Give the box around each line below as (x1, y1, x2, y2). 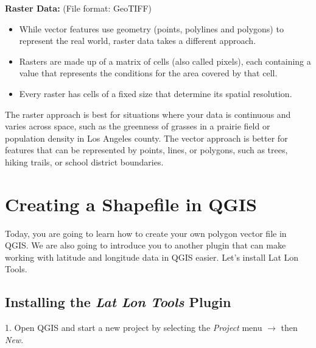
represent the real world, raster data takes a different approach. (19, 34, 256, 47)
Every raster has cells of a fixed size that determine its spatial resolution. (19, 87, 292, 100)
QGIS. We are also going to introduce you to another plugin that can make (5, 239, 286, 252)
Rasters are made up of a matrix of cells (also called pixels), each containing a (19, 54, 311, 67)
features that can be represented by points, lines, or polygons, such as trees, (5, 143, 288, 156)
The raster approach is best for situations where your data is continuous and (5, 107, 291, 120)
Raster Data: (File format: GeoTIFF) (5, 2, 152, 14)
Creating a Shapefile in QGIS (5, 191, 257, 216)
